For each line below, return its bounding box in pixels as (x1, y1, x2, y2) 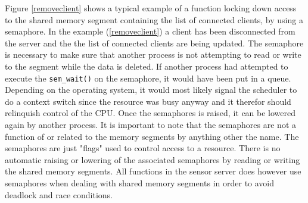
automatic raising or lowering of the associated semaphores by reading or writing (5, 153, 300, 165)
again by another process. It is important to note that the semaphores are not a (5, 118, 297, 130)
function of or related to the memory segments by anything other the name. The (5, 130, 299, 142)
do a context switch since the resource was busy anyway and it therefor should (5, 95, 291, 107)
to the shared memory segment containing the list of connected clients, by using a (5, 13, 303, 26)
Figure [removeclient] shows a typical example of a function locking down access (5, 2, 297, 14)
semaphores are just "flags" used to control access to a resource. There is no (5, 142, 281, 154)
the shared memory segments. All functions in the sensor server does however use (5, 165, 301, 177)
